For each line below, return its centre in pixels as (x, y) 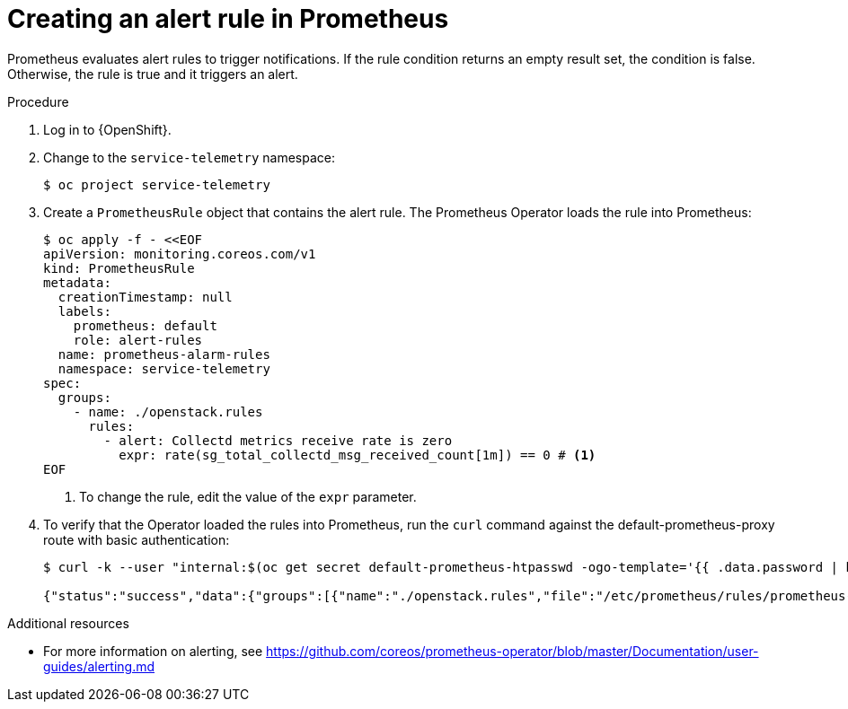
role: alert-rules (138, 340)
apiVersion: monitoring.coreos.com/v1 (180, 254)
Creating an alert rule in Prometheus (228, 19)
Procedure (38, 101)
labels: (84, 311)
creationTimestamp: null (145, 297)
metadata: (77, 282)
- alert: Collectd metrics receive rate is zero (278, 440)
